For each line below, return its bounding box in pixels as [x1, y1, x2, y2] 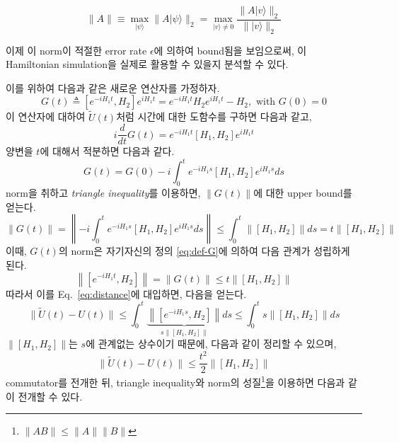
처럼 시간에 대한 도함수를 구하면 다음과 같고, [116, 109, 312, 124]
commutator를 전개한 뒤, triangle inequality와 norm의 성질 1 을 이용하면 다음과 [6, 373, 345, 389]
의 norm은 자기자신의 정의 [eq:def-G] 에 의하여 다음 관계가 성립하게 [58, 243, 350, 258]
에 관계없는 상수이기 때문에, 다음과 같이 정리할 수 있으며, [86, 336, 337, 351]
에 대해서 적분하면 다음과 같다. [40, 144, 175, 159]
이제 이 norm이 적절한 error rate [6, 42, 147, 57]
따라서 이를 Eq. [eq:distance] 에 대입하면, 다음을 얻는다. [6, 286, 247, 301]
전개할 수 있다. [18, 389, 83, 403]
